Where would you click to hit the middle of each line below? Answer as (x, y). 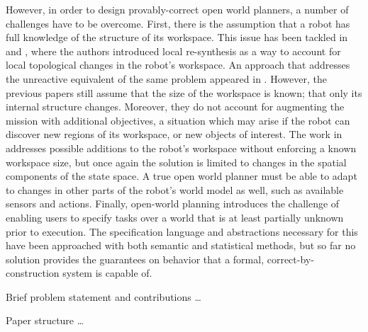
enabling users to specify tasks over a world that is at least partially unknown (175, 217)
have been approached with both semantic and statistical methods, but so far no (181, 245)
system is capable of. (107, 273)
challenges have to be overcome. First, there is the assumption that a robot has (178, 23)
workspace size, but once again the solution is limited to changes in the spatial (176, 162)
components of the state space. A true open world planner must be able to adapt (182, 176)
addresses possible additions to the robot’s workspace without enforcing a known (181, 148)
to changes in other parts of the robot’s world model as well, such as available (175, 189)
